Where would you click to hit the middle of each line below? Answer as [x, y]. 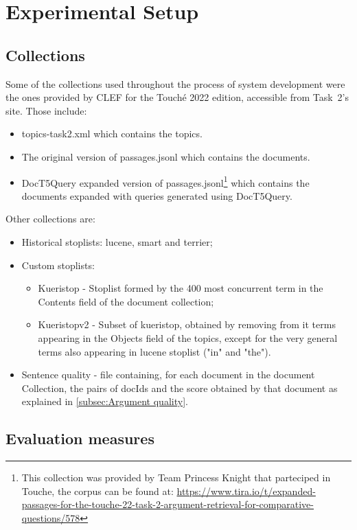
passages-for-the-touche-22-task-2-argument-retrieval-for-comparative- [168, 504]
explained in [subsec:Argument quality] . [105, 401]
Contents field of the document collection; [126, 301]
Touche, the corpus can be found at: [97, 491]
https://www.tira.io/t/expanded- [246, 491]
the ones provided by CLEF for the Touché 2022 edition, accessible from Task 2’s [177, 97]
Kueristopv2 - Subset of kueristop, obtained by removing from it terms [187, 324]
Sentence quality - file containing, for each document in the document [168, 375]
